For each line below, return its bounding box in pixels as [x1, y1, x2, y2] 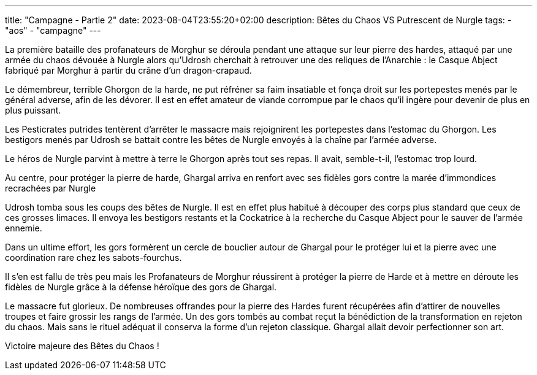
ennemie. [5, 223, 42, 233]
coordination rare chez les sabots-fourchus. [5, 252, 182, 263]
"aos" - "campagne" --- [5, 25, 101, 36]
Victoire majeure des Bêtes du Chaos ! [5, 341, 159, 351]
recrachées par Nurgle [5, 183, 96, 193]
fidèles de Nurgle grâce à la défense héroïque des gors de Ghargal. [5, 282, 277, 292]
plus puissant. [5, 105, 61, 115]
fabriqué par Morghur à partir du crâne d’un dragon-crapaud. [5, 65, 252, 75]
